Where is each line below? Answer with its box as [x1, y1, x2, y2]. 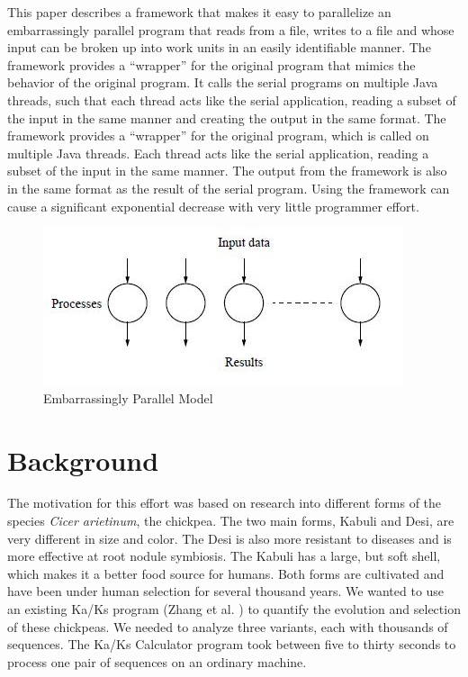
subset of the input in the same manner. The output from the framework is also [7, 161, 447, 180]
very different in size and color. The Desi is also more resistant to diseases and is [7, 528, 452, 547]
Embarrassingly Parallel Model [43, 388, 213, 407]
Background [7, 441, 159, 478]
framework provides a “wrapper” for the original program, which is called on [7, 126, 429, 145]
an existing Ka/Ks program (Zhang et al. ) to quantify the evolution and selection [7, 600, 461, 618]
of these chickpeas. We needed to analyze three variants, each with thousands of [7, 617, 448, 636]
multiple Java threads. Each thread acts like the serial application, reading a [7, 143, 429, 162]
